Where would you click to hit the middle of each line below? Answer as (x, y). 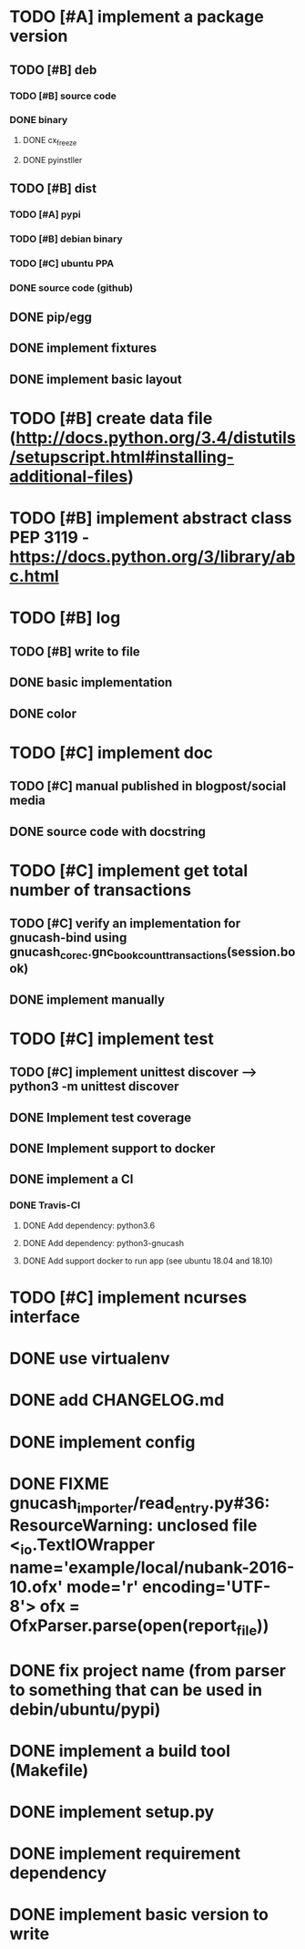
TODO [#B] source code (63, 96)
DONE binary (39, 120)
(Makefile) (49, 1770)
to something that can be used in (136, 1690)
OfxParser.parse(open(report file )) (139, 1627)
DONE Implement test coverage (101, 1117)
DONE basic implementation (91, 682)
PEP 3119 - (50, 537)
